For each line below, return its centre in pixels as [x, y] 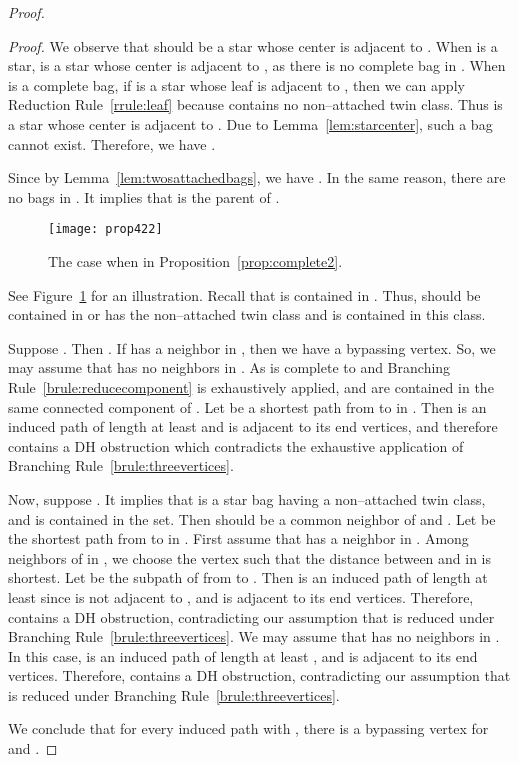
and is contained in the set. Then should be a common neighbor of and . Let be [252, 518]
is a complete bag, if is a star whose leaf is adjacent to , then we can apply [236, 84]
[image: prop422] [105, 229]
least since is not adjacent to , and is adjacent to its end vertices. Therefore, [241, 596]
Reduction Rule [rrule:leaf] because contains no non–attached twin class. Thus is [255, 104]
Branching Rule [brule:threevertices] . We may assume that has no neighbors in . [254, 636]
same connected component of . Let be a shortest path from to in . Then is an [247, 406]
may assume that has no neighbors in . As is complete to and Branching [229, 367]
